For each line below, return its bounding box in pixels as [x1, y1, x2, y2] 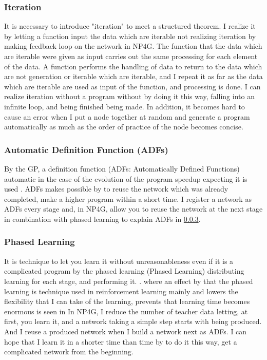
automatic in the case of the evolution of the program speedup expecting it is [4, 173, 247, 184]
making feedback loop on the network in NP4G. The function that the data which [4, 41, 262, 51]
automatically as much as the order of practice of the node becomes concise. [4, 121, 243, 132]
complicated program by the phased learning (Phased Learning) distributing [4, 266, 244, 276]
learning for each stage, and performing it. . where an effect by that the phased [4, 275, 253, 286]
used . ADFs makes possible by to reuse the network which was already [4, 183, 228, 194]
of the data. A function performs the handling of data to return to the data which [4, 61, 262, 71]
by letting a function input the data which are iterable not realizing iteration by [4, 30, 256, 41]
